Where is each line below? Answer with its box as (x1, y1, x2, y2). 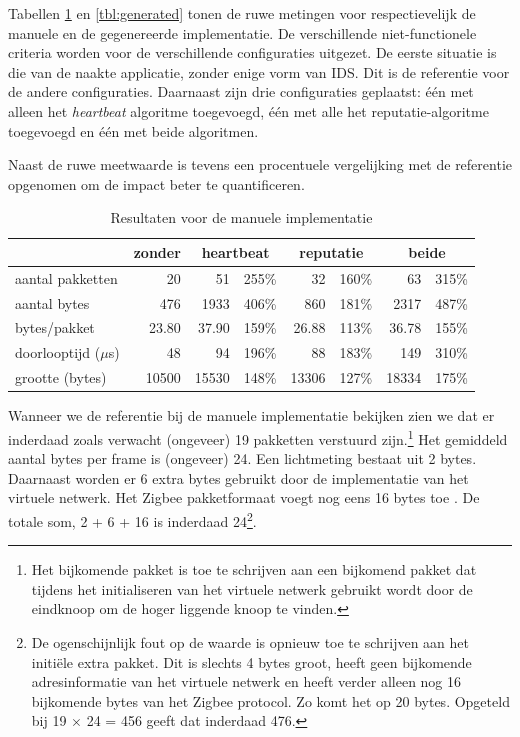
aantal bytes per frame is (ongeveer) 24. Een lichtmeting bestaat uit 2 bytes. (8, 448, 477, 469)
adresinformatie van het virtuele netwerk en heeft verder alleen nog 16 (31, 671, 462, 692)
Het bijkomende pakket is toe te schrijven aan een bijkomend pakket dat (31, 559, 477, 580)
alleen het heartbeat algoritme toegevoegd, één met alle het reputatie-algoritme (8, 100, 489, 121)
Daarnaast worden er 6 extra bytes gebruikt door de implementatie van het (8, 467, 469, 488)
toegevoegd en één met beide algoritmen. (8, 120, 259, 141)
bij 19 (31, 710, 67, 731)
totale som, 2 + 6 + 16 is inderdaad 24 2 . (8, 507, 257, 531)
